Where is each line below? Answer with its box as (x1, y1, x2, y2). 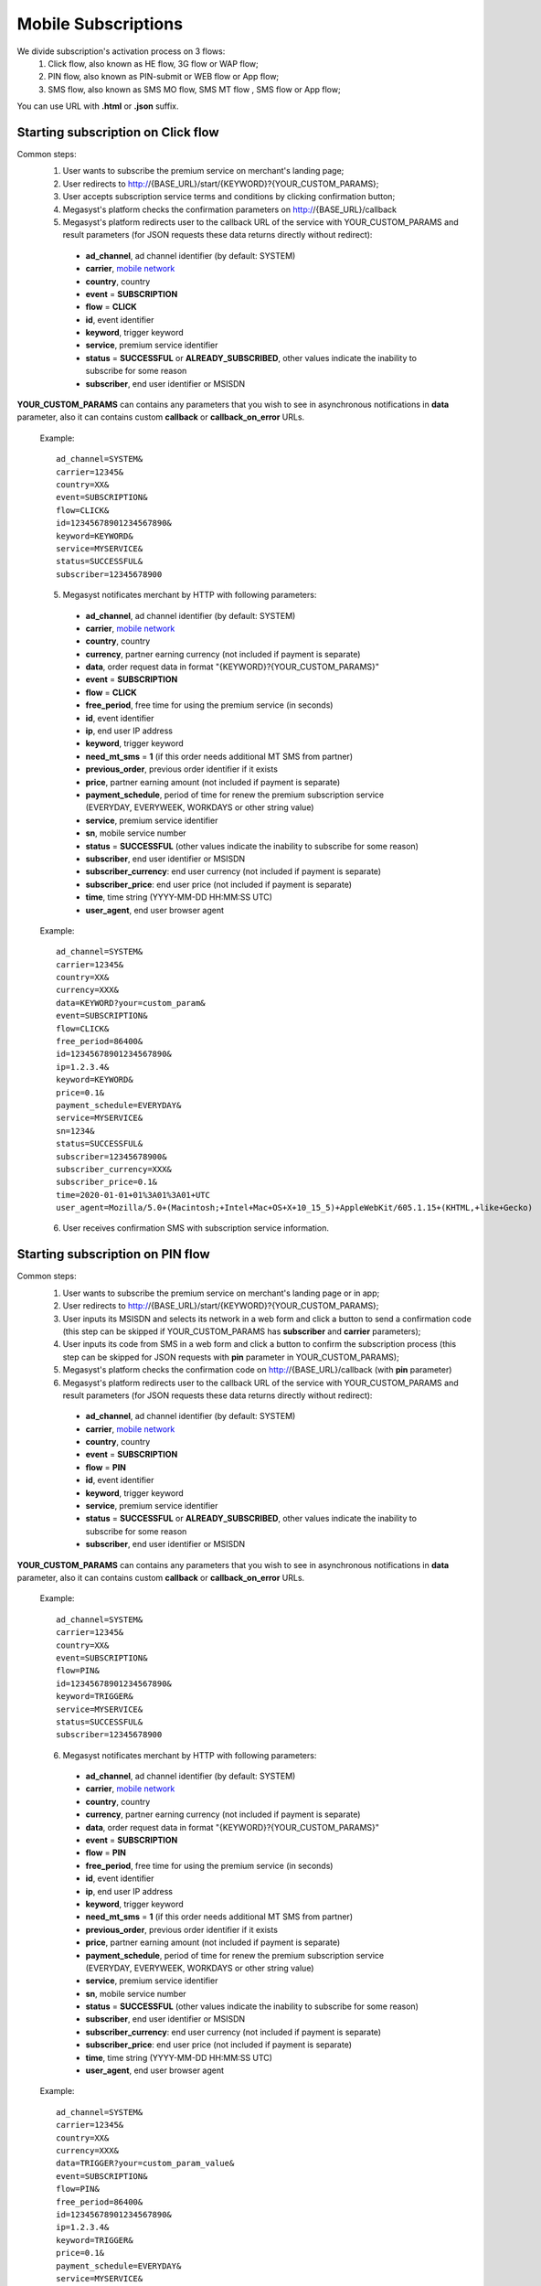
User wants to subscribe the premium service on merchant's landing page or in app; (62, 1287, 380, 1298)
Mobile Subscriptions (16, 14, 183, 34)
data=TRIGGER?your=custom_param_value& (56, 2158, 235, 2169)
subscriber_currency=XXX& (56, 1164, 173, 1174)
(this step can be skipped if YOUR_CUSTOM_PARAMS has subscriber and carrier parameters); (62, 1326, 421, 1337)
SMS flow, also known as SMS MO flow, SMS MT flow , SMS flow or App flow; (48, 83, 342, 95)
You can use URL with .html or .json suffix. (16, 101, 179, 112)
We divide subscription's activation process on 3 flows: (16, 46, 226, 57)
